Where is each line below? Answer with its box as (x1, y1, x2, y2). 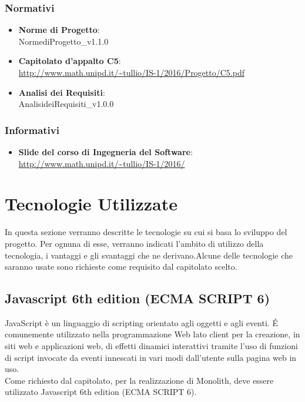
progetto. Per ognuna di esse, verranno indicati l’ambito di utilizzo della (5, 237, 264, 249)
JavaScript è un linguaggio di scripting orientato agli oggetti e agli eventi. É (5, 316, 278, 329)
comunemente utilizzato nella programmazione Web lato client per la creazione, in (5, 328, 300, 340)
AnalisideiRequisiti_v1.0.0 (18, 98, 114, 110)
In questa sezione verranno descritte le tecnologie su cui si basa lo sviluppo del (5, 226, 287, 238)
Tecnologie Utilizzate (5, 192, 177, 216)
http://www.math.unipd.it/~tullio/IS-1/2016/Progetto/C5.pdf (18, 66, 244, 78)
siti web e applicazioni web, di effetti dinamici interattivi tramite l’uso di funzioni (5, 340, 298, 352)
